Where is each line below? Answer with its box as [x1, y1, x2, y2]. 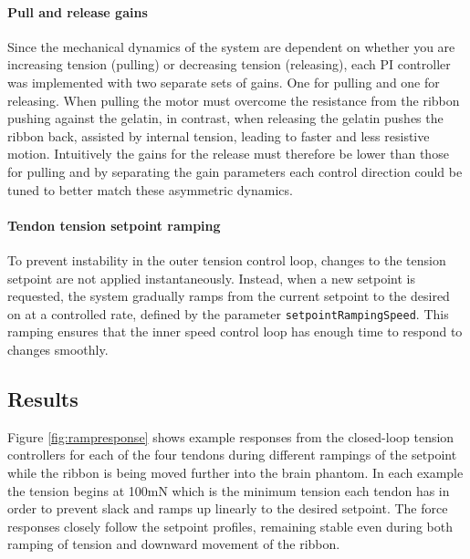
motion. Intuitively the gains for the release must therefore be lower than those [7, 144, 449, 163]
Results [7, 384, 78, 412]
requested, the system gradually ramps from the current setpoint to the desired [7, 286, 450, 305]
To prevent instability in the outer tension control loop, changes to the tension [7, 250, 446, 269]
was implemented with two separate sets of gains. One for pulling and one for [7, 72, 440, 91]
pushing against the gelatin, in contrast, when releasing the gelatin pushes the [7, 109, 444, 128]
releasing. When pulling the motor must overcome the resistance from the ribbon [7, 90, 460, 109]
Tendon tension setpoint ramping [7, 215, 221, 234]
